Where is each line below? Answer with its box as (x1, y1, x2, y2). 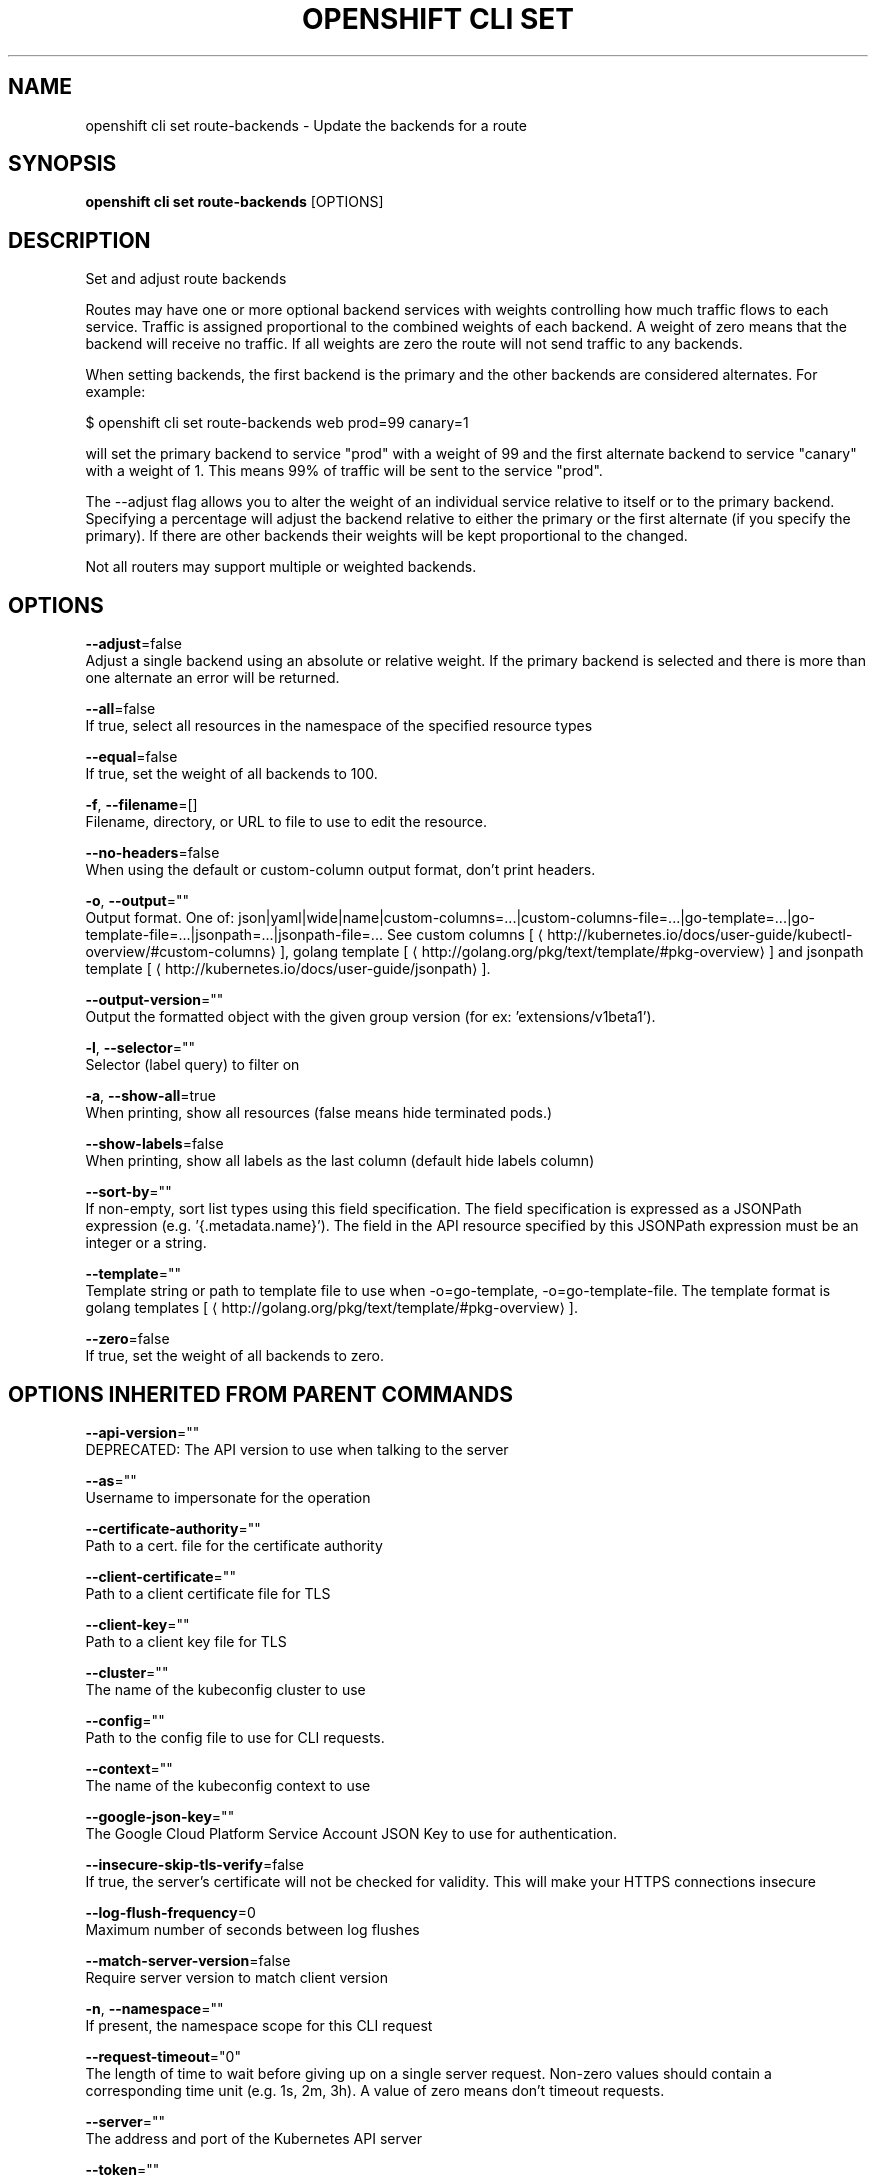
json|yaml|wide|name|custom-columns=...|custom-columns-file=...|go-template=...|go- (238, 909, 816, 927)
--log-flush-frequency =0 (85, 1903, 256, 1921)
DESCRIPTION (8, 227, 151, 253)
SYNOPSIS (8, 151, 117, 177)
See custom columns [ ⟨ (386, 926, 544, 944)
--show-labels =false (85, 1135, 224, 1153)
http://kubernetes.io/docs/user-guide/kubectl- (547, 926, 853, 944)
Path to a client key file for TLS (85, 1632, 287, 1650)
